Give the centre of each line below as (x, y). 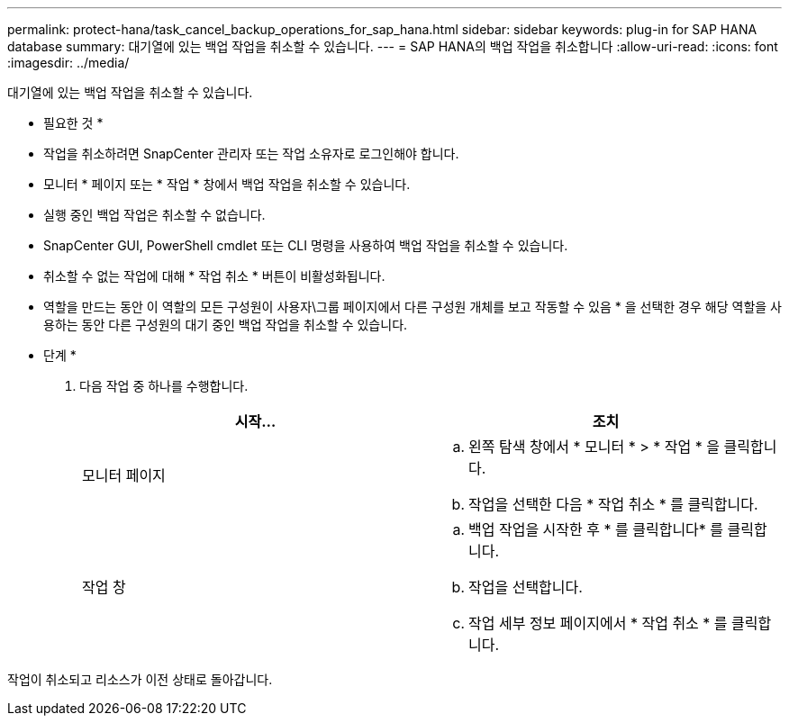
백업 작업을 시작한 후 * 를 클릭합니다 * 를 (596, 529)
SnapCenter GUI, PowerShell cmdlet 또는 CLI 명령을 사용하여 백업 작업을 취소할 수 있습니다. (306, 245)
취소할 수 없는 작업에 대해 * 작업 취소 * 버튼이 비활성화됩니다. (214, 276)
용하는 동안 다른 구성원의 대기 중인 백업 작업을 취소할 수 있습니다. (226, 325)
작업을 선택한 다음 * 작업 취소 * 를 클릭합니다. (613, 504)
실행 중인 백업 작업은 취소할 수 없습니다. (154, 215)
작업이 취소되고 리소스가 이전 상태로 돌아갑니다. (140, 679)
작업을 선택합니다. (526, 587)
